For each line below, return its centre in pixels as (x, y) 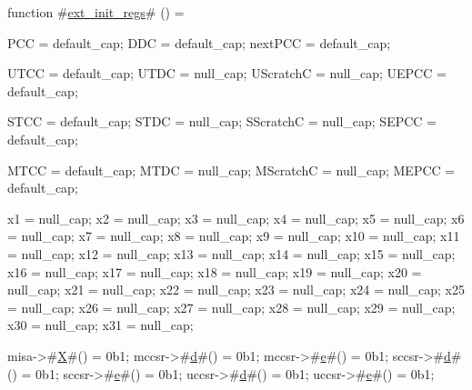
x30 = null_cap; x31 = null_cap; (100, 325)
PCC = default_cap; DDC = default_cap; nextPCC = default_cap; (199, 42)
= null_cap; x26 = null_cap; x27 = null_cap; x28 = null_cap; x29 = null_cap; (231, 307)
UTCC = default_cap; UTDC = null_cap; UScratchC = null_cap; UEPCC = (227, 73)
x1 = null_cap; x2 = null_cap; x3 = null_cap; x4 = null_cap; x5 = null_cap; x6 (236, 218)
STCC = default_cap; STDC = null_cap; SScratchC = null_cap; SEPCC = (222, 121)
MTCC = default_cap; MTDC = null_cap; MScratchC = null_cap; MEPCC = (231, 170)
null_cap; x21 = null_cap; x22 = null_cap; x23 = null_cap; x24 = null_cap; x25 (236, 290)
